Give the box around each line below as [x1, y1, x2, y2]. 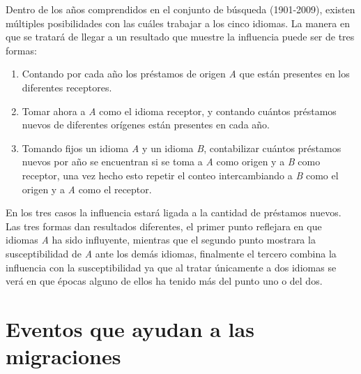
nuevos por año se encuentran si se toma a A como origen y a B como [22, 154, 321, 169]
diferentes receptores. [22, 80, 112, 94]
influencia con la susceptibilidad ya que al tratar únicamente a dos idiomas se [6, 260, 337, 274]
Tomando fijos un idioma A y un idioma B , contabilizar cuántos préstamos [22, 140, 341, 155]
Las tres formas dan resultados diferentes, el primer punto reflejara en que [6, 218, 322, 233]
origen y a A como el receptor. [22, 181, 152, 196]
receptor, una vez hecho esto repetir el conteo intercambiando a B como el [22, 167, 339, 182]
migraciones [6, 342, 121, 371]
